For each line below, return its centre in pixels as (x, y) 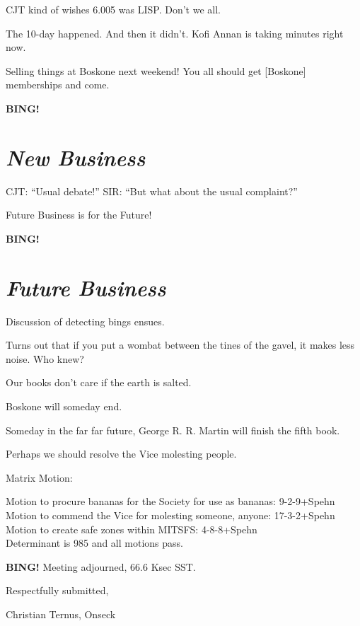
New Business (76, 157)
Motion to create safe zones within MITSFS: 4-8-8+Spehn (132, 529)
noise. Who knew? (45, 358)
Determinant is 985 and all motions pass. (94, 543)
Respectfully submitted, (57, 590)
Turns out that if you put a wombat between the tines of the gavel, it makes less (180, 345)
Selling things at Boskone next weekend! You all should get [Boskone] (156, 70)
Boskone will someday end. (64, 406)
